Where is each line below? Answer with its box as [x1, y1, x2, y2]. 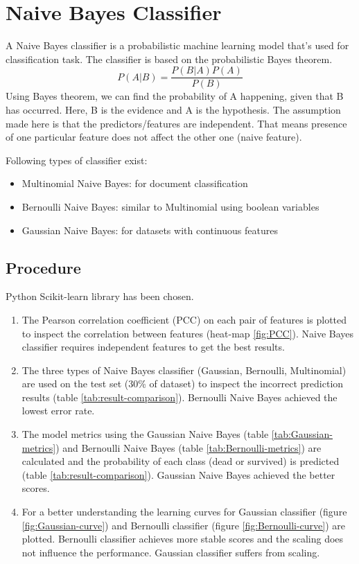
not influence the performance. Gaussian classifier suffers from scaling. [21, 545, 320, 559]
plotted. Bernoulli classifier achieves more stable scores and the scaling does [21, 531, 344, 546]
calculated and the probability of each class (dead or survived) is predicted [21, 454, 340, 468]
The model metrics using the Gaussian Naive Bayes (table [21, 427, 269, 441]
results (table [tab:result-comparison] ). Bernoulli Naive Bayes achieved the [21, 389, 338, 404]
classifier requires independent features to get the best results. [21, 340, 285, 354]
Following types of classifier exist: [6, 152, 148, 167]
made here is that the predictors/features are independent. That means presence [6, 116, 347, 130]
